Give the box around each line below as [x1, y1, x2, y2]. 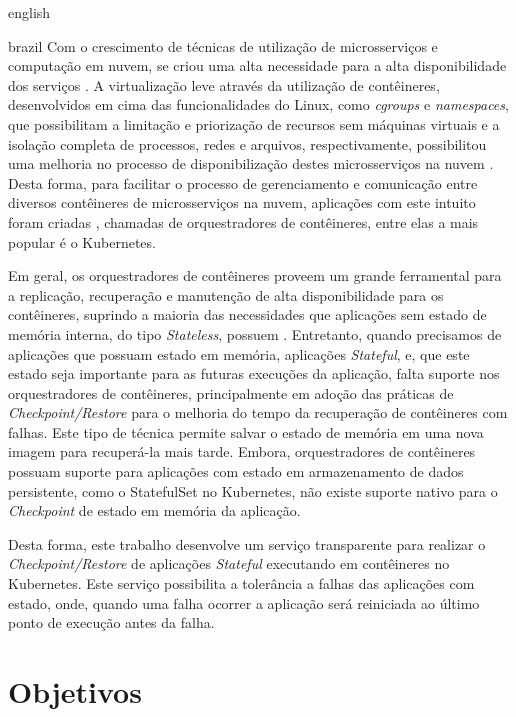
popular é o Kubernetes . [8, 231, 156, 252]
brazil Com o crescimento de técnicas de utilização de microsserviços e [8, 35, 438, 56]
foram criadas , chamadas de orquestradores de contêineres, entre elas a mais [8, 211, 479, 232]
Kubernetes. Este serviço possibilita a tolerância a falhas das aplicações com [8, 573, 475, 594]
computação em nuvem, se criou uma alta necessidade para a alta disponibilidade [8, 55, 507, 76]
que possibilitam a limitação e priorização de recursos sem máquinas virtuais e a [8, 113, 500, 134]
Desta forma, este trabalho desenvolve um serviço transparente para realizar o [8, 533, 486, 554]
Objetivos [8, 671, 142, 711]
